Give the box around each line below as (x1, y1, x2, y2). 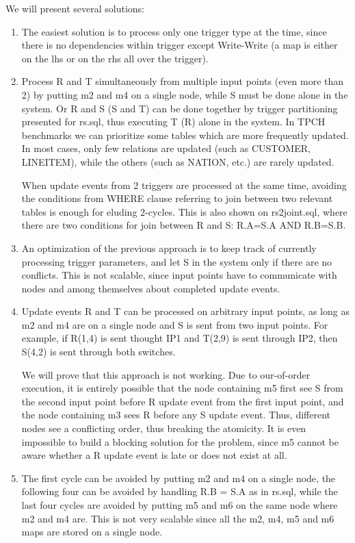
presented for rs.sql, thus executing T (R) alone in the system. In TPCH (21, 114, 326, 129)
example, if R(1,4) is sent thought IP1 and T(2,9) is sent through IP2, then (21, 331, 338, 345)
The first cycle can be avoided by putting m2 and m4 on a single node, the (21, 470, 336, 485)
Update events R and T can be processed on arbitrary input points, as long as (21, 304, 350, 318)
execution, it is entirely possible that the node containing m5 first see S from (21, 381, 343, 395)
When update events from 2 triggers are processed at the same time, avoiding (21, 177, 347, 192)
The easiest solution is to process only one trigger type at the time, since (21, 24, 327, 38)
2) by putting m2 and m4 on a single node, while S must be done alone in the (21, 87, 348, 101)
